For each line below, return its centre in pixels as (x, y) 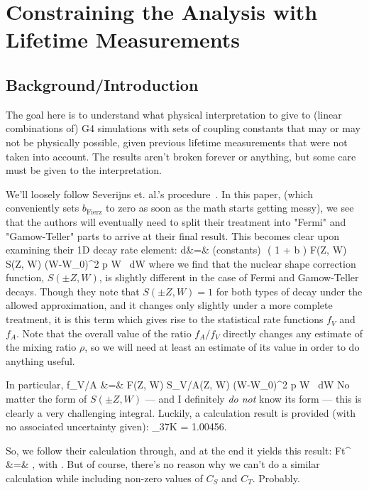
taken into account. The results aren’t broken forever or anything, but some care (181, 156)
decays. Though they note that (73, 291)
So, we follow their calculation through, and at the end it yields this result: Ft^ (178, 450)
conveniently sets (43, 208)
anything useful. (40, 360)
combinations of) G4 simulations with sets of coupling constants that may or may (183, 128)
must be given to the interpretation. (84, 170)
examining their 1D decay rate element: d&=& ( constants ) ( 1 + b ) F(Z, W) (176, 250)
